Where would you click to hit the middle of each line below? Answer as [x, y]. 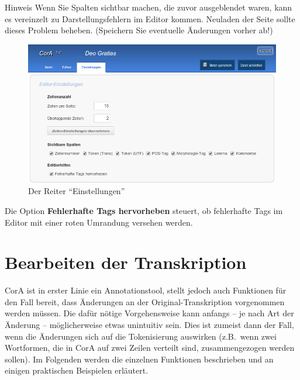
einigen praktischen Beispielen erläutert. [77, 370]
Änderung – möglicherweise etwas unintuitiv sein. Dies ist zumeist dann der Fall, [149, 325]
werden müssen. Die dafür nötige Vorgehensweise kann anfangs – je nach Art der [149, 313]
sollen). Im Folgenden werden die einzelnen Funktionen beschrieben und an [139, 359]
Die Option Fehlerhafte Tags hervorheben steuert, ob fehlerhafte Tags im [144, 210]
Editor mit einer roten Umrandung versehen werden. [99, 222]
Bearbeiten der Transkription [126, 262]
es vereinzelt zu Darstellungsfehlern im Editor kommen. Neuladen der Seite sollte [150, 18]
